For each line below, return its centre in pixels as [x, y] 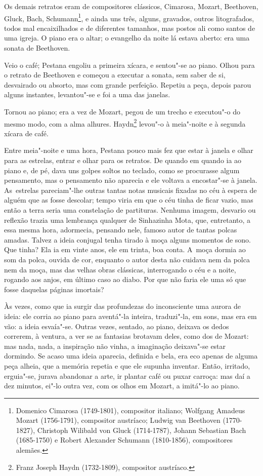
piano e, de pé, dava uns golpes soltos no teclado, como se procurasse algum [122, 170]
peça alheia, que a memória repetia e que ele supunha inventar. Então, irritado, [127, 365]
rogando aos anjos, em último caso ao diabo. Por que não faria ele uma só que [125, 279]
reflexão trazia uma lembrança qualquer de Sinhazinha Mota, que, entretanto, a [127, 220]
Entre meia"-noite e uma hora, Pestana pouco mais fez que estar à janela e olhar [129, 150]
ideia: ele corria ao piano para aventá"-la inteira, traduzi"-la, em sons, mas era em [130, 316]
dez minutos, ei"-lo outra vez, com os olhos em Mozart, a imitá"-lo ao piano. [122, 386]
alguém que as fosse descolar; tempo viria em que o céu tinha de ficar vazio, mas [129, 200]
